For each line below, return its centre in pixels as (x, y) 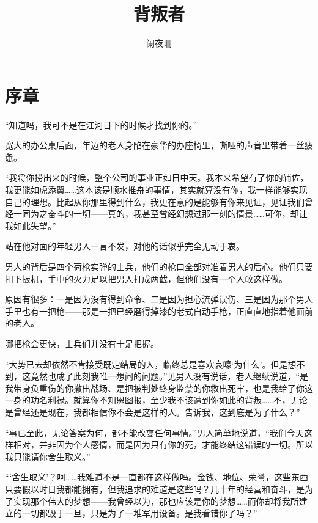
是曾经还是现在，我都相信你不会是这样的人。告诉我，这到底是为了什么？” (153, 411)
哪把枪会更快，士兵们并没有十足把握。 (82, 343)
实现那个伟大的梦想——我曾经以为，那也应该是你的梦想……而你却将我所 (156, 501)
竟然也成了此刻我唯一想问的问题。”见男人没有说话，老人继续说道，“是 (169, 376)
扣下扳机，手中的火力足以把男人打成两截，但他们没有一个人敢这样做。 (146, 278)
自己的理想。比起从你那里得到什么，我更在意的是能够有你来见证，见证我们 (155, 201)
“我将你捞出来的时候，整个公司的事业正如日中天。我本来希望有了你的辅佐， (157, 177)
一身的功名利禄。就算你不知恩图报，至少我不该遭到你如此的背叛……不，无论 (156, 400)
